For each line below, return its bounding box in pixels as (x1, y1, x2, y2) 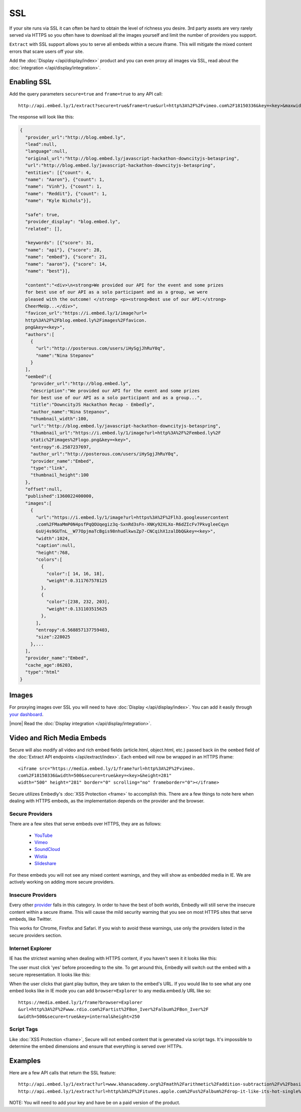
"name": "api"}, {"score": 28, (25, 247, 102, 252)
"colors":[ (36, 557, 63, 562)
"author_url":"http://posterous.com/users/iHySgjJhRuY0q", (30, 451, 179, 457)
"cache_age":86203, (25, 662, 73, 668)
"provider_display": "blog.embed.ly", (25, 219, 120, 225)
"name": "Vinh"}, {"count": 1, (25, 184, 102, 190)
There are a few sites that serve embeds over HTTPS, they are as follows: (9, 821, 162, 827)
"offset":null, (25, 486, 63, 492)
